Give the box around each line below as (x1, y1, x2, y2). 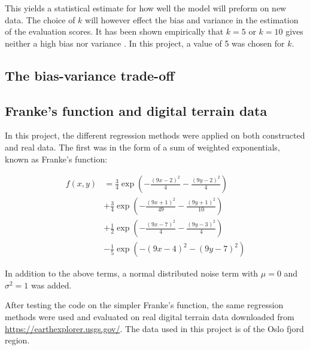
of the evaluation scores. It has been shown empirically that (5, 25, 224, 38)
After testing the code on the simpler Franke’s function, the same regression (5, 299, 284, 311)
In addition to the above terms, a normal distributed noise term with (5, 267, 259, 280)
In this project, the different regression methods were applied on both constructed (5, 129, 305, 142)
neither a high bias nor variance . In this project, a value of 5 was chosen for (5, 36, 285, 49)
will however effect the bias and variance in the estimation (85, 13, 299, 26)
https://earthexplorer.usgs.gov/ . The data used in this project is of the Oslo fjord (5, 322, 304, 334)
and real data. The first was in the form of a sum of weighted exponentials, (5, 140, 280, 153)
